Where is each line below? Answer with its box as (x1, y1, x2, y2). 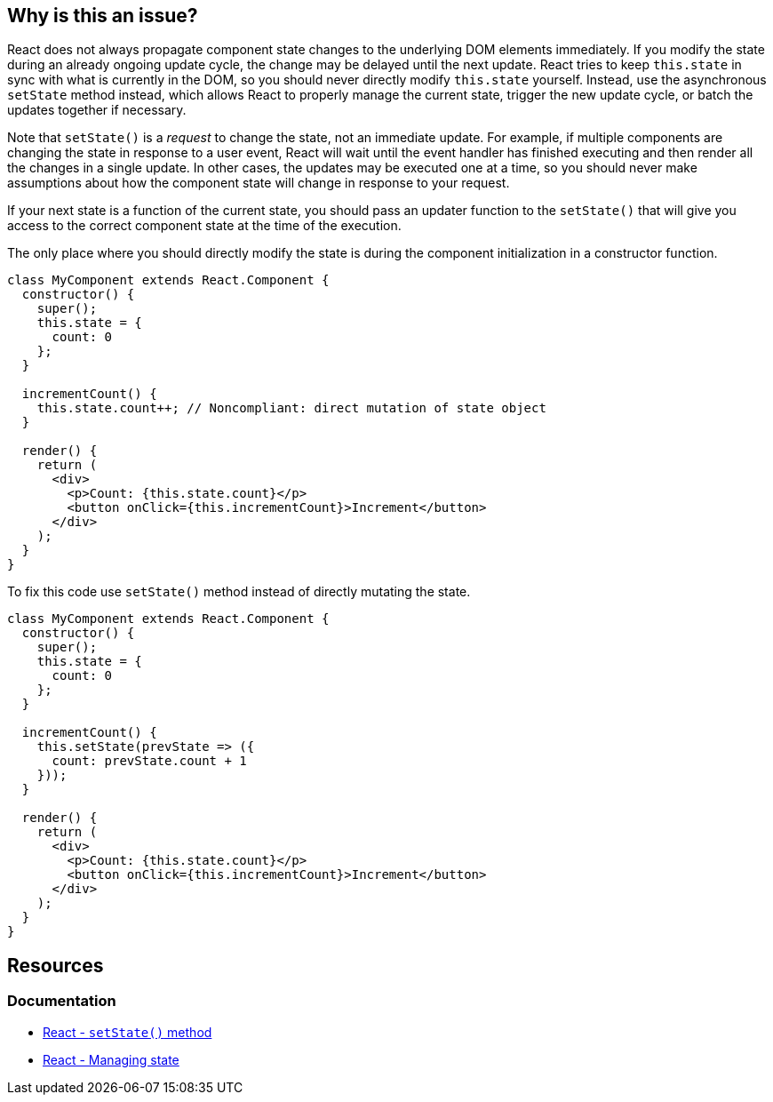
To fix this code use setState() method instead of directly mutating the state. (7, 584, 471, 600)
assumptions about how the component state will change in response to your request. (7, 175, 510, 191)
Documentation (7, 992, 116, 1010)
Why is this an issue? (7, 4, 198, 27)
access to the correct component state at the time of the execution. (7, 218, 402, 234)
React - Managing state (43, 1051, 179, 1067)
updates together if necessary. (7, 102, 187, 118)
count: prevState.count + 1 (52, 754, 247, 769)
